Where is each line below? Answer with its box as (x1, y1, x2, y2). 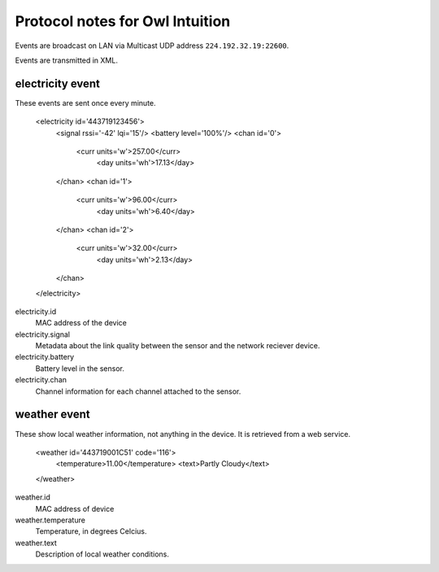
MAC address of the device (35, 318, 128, 328)
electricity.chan (15, 375, 67, 385)
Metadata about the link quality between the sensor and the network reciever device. (35, 341, 320, 351)
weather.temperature (15, 515, 85, 525)
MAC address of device (35, 504, 115, 513)
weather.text (15, 538, 57, 548)
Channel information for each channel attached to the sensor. (35, 386, 241, 396)
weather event (15, 408, 90, 421)
